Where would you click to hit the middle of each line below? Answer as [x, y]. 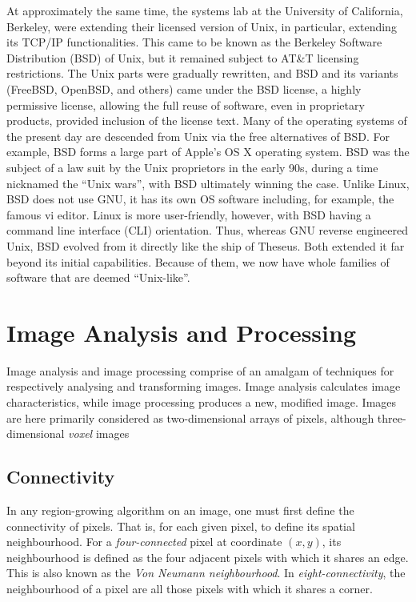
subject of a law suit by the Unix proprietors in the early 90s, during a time [192, 167]
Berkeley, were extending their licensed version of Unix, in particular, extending [202, 26]
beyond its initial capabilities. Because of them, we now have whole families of [198, 261]
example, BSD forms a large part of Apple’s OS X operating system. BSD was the [208, 152]
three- [392, 417]
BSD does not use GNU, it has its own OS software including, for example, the [200, 199]
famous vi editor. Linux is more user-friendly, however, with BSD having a [189, 214]
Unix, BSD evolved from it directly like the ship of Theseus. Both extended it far [206, 245]
